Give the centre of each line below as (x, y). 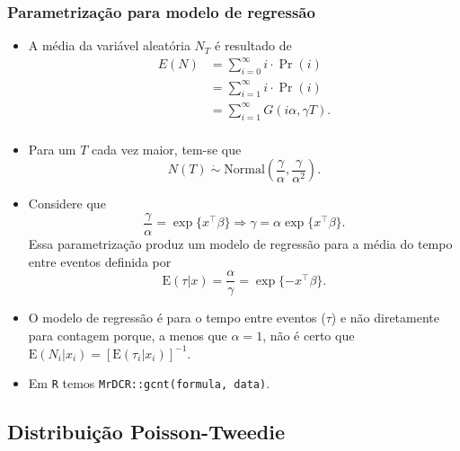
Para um (52, 149)
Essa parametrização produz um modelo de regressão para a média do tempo (240, 244)
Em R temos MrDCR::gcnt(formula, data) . (149, 383)
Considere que (67, 203)
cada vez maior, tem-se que (167, 149)
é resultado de (253, 45)
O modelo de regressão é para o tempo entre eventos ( (177, 318)
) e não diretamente (385, 318)
